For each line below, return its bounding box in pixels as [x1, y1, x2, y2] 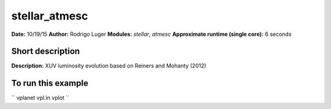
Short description [11, 46, 80, 57]
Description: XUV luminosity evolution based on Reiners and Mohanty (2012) [11, 62, 207, 69]
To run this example [11, 78, 89, 88]
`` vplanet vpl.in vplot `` [11, 94, 70, 102]
